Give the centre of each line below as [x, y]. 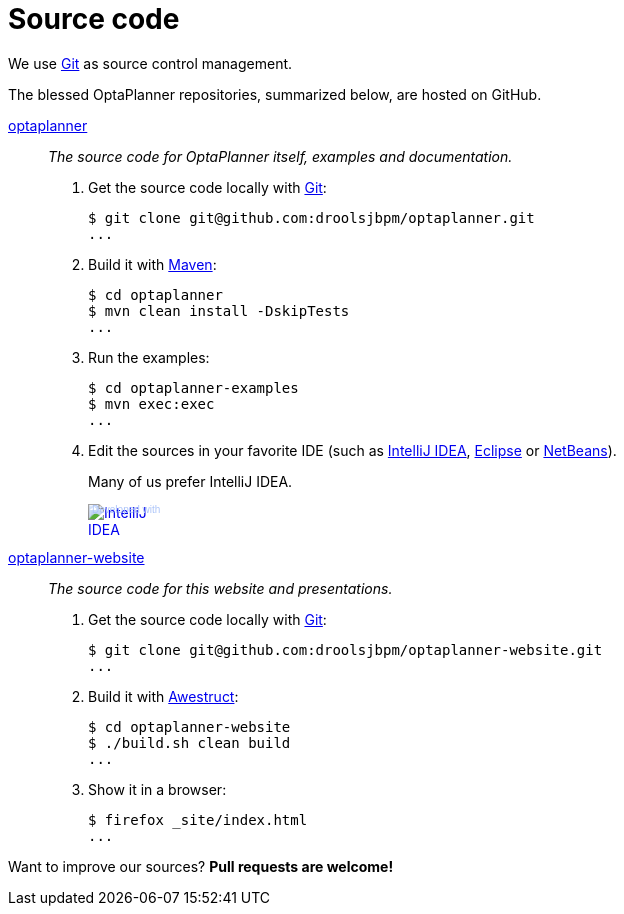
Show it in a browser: [157, 789]
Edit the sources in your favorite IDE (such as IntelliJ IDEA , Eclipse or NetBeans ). [352, 450]
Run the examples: [149, 357]
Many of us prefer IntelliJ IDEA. [190, 481]
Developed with [126, 509]
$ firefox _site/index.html [198, 819]
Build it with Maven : [152, 264]
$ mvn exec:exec [151, 403]
